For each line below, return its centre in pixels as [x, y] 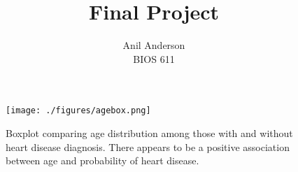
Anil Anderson [154, 45]
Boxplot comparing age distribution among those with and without [149, 132]
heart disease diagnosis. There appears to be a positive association [148, 146]
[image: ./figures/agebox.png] [78, 111]
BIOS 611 [154, 58]
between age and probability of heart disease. [102, 160]
